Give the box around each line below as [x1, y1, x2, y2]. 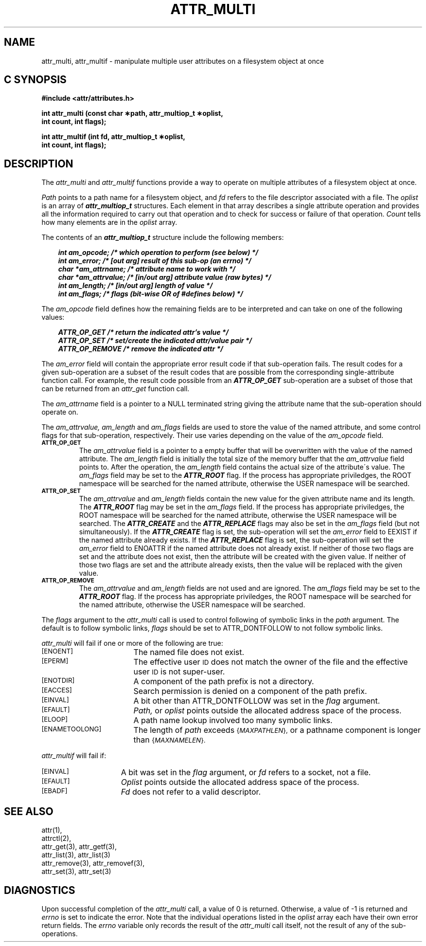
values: [41, 313, 65, 322]
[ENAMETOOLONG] [41, 725, 102, 733]
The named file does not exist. [133, 647, 245, 657]
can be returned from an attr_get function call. [41, 384, 190, 393]
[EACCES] [41, 686, 72, 694]
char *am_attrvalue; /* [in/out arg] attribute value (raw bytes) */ [58, 273, 271, 282]
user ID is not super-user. [133, 667, 225, 677]
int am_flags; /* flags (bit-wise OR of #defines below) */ [58, 290, 243, 298]
